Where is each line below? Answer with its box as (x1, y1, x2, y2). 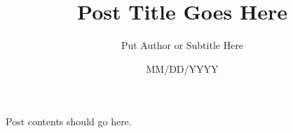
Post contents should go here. (6, 114, 132, 129)
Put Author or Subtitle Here (121, 38, 244, 52)
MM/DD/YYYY (146, 61, 219, 76)
